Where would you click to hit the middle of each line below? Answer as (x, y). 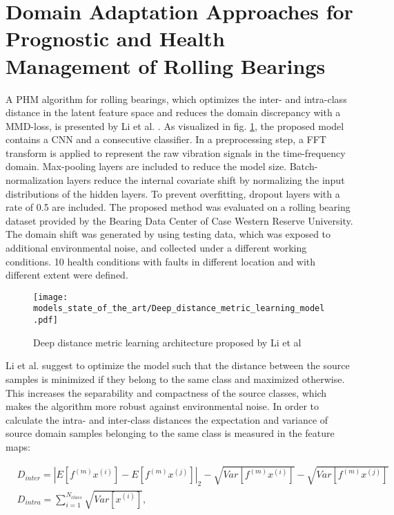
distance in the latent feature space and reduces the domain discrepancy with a (173, 112)
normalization (35, 180)
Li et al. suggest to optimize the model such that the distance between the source (178, 365)
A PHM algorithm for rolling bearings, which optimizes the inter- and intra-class (176, 99)
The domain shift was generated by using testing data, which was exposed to (168, 234)
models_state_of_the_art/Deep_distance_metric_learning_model (179, 309)
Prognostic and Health (115, 38)
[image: (51, 297)
